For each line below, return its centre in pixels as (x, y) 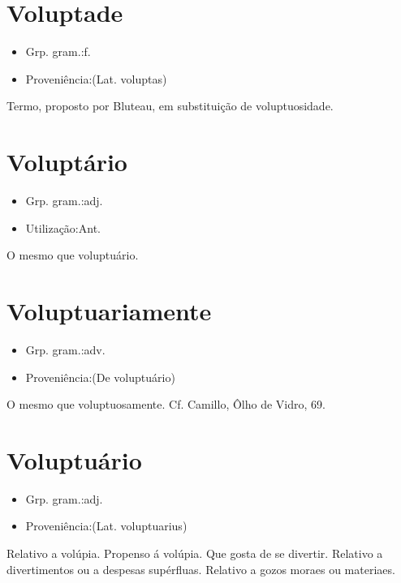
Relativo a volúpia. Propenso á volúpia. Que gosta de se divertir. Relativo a (195, 553)
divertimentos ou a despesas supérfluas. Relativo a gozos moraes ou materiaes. (201, 569)
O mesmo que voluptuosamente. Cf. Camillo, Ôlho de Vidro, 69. (166, 404)
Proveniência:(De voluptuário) (100, 377)
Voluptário (67, 162)
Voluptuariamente (109, 311)
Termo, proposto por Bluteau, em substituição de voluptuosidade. (170, 106)
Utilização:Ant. (63, 227)
